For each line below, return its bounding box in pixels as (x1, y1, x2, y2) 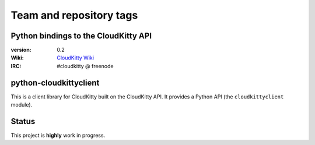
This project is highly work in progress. (10, 132, 106, 139)
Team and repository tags (10, 9, 138, 22)
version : (10, 47, 32, 54)
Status (10, 116, 36, 126)
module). (10, 101, 33, 108)
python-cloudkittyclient (10, 77, 100, 87)
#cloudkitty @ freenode (57, 62, 114, 69)
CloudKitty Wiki (57, 54, 94, 61)
